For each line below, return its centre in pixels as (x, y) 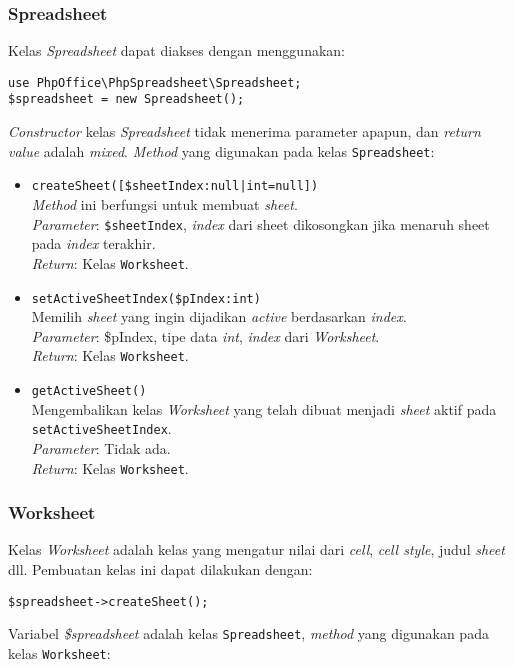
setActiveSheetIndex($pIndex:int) (146, 298)
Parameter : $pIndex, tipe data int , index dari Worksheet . (205, 335)
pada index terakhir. (93, 243)
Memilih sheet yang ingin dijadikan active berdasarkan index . (219, 316)
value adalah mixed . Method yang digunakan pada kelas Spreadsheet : (221, 150)
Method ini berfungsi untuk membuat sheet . (164, 204)
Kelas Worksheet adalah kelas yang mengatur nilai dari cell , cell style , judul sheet (256, 549)
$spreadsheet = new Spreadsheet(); (126, 99)
